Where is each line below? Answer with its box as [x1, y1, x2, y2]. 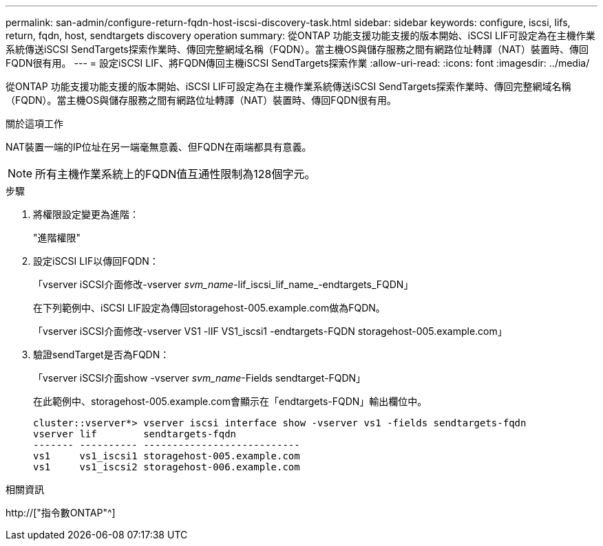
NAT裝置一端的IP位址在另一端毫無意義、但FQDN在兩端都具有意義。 [6, 141, 312, 153]
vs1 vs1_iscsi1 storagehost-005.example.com [33, 450, 300, 461]
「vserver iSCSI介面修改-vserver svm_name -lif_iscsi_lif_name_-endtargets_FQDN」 [33, 279, 414, 290]
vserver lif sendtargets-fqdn [33, 428, 237, 439]
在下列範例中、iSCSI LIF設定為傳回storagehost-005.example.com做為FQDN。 [33, 302, 385, 314]
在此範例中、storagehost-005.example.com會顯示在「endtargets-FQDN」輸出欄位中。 [33, 395, 427, 407]
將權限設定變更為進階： [33, 208, 139, 220]
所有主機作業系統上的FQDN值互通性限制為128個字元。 [35, 167, 316, 181]
